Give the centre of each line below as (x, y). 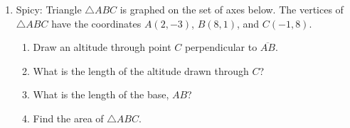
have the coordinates (96, 23)
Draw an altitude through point (102, 47)
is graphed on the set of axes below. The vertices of (232, 9)
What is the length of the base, (101, 94)
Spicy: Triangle (49, 9)
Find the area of (68, 118)
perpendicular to (221, 47)
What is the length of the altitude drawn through (141, 70)
